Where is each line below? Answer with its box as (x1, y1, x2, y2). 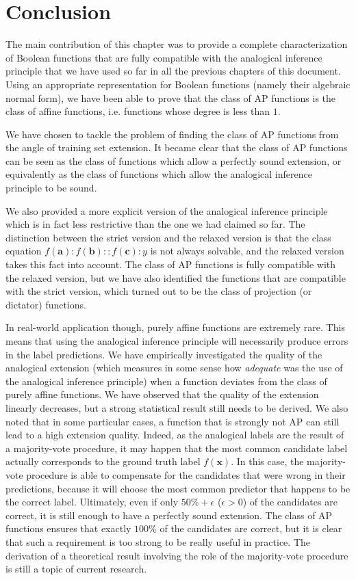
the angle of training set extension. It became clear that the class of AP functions (5, 140, 348, 155)
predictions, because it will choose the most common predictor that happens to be (5, 481, 351, 495)
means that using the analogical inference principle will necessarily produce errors (5, 334, 348, 347)
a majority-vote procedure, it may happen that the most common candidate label (5, 440, 348, 455)
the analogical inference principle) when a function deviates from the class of (5, 373, 327, 388)
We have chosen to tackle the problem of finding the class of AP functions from (5, 127, 339, 141)
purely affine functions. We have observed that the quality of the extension (5, 387, 319, 401)
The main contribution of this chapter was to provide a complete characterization (5, 37, 348, 51)
